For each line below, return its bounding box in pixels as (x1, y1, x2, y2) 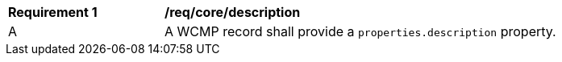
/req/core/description (164, 4, 301, 20)
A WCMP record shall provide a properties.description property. (164, 23, 556, 39)
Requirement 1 (8, 4, 98, 20)
